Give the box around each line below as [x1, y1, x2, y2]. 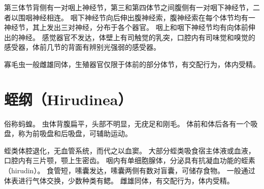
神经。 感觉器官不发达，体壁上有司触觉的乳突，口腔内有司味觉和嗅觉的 [18, 31, 255, 42]
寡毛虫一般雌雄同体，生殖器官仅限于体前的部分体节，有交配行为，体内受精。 [4, 58, 260, 69]
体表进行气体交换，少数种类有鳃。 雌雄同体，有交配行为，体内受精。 [4, 175, 234, 185]
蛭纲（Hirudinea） [4, 88, 133, 109]
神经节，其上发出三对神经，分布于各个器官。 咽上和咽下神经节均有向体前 [4, 22, 248, 33]
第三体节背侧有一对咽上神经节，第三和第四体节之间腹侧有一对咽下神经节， [4, 2, 253, 12]
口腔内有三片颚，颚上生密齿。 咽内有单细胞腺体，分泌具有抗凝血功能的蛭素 [4, 155, 255, 166]
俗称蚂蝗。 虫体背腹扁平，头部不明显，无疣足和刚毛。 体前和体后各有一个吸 [4, 118, 258, 129]
